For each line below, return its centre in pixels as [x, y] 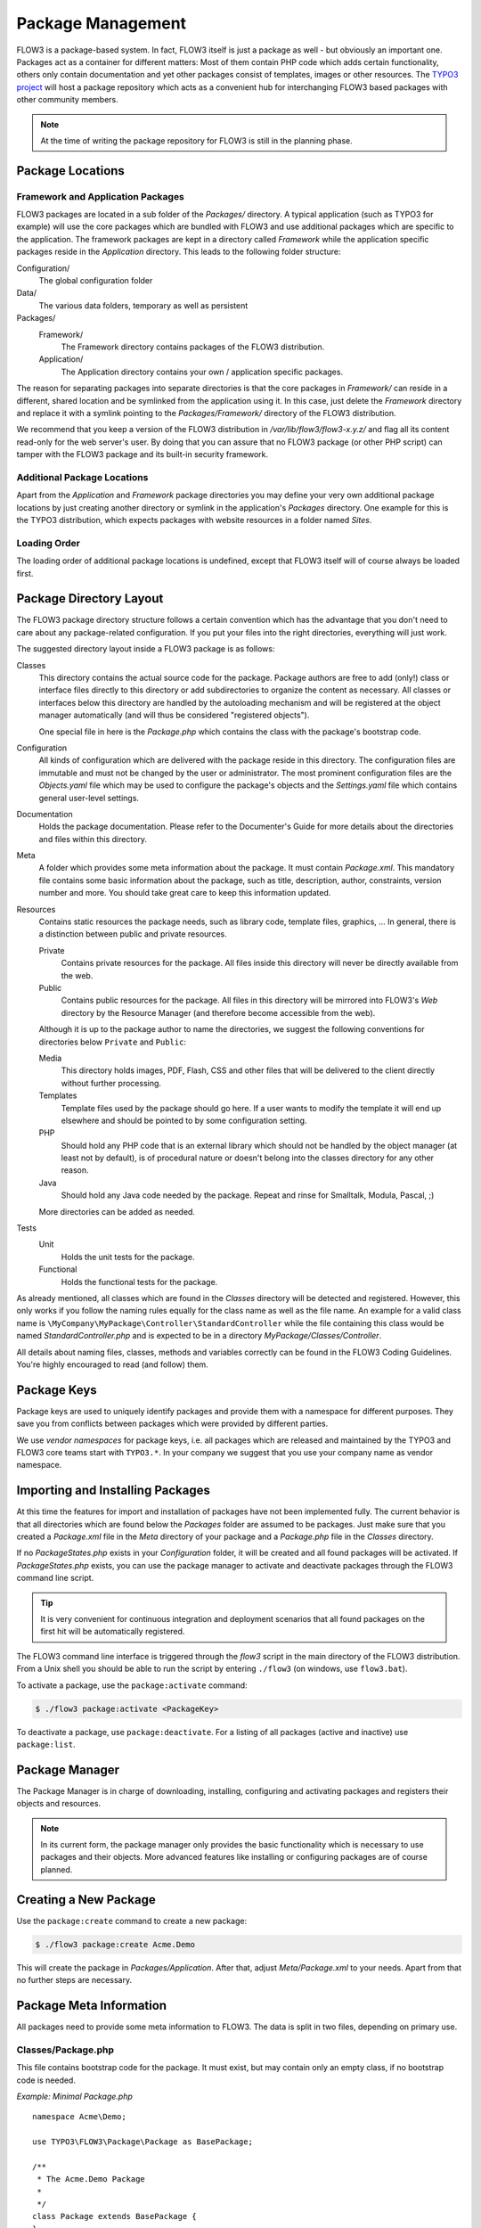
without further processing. [111, 1083]
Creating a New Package [86, 1900]
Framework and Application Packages [100, 196]
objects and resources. [59, 1804]
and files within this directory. [93, 839]
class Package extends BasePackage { [115, 2216]
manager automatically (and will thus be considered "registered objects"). [174, 715]
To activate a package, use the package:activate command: [132, 1685]
